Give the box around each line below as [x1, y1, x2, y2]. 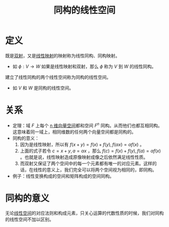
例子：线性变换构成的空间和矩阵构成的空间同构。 [12, 173, 114, 179]
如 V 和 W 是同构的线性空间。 [12, 84, 74, 91]
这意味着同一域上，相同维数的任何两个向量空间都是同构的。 [12, 128, 136, 134]
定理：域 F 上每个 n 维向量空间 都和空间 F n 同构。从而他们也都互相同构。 [12, 121, 162, 128]
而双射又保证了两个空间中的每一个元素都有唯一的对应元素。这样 [20, 160, 152, 166]
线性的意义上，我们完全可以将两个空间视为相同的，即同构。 [33, 166, 157, 172]
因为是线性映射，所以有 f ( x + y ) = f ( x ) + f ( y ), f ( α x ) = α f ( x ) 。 [20, 141, 144, 147]
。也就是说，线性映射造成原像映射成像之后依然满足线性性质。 [20, 154, 148, 160]
